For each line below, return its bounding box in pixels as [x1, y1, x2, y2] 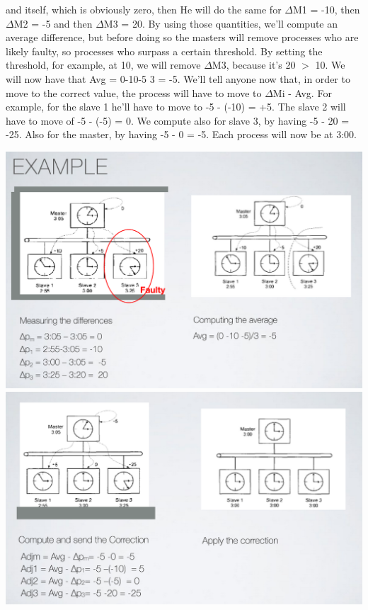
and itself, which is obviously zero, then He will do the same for [6, 2, 282, 16]
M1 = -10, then [292, 2, 360, 16]
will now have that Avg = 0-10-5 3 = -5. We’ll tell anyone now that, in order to [6, 71, 350, 86]
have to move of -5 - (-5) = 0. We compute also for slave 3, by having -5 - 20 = [6, 113, 350, 128]
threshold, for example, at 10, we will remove [6, 57, 201, 72]
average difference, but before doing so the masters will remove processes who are [6, 30, 359, 45]
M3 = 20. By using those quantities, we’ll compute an [103, 16, 338, 30]
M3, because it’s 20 [212, 57, 296, 72]
